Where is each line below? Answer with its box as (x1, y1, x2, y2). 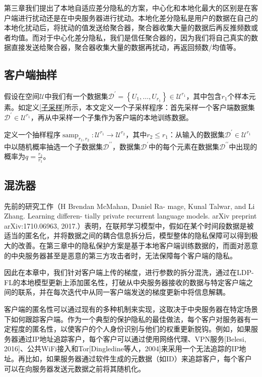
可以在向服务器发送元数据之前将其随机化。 (4, 363, 145, 373)
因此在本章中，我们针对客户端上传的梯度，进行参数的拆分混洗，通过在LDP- (4, 267, 254, 278)
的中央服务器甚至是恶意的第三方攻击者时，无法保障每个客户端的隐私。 (4, 250, 237, 260)
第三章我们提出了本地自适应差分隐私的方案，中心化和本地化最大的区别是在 (4, 3, 251, 13)
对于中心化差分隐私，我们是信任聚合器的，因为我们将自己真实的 (39, 32, 251, 42)
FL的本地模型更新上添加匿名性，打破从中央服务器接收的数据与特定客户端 (4, 277, 246, 287)
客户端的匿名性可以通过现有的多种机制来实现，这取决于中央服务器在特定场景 (4, 303, 258, 314)
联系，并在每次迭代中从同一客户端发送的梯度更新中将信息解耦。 (18, 287, 230, 297)
